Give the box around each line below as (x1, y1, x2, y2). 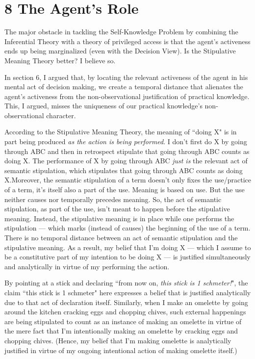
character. (46, 110, 76, 120)
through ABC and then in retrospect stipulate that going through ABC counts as (4, 146, 250, 156)
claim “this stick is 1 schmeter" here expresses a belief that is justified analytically (4, 287, 251, 297)
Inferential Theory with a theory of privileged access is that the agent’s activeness (4, 36, 251, 46)
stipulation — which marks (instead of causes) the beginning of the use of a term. (4, 223, 251, 233)
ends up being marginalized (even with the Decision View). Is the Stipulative (4, 46, 236, 56)
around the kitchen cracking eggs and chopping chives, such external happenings (4, 307, 246, 317)
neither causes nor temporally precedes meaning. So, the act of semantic (4, 194, 222, 204)
